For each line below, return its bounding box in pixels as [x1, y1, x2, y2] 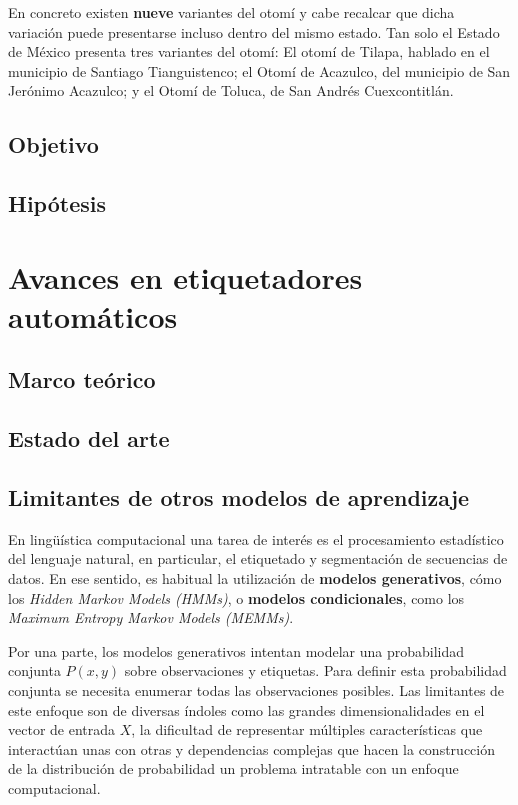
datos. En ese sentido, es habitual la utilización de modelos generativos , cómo [8, 568, 502, 589]
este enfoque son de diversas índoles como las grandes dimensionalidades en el [8, 699, 485, 720]
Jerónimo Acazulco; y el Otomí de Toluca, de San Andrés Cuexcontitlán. [8, 80, 454, 101]
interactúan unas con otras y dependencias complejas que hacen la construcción [8, 738, 495, 759]
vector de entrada [8, 719, 116, 740]
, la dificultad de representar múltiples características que [131, 719, 483, 740]
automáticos [8, 295, 178, 336]
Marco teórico [8, 364, 156, 395]
